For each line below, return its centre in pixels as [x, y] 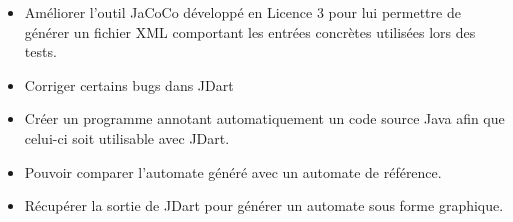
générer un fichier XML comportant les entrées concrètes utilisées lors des [250, 31]
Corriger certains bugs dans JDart [129, 84]
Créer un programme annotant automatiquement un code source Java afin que [264, 118]
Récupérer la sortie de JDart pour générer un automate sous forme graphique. [264, 205]
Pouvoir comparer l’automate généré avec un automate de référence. [233, 171]
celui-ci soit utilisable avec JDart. [127, 137]
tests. [40, 51]
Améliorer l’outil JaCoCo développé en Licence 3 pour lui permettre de [242, 12]
